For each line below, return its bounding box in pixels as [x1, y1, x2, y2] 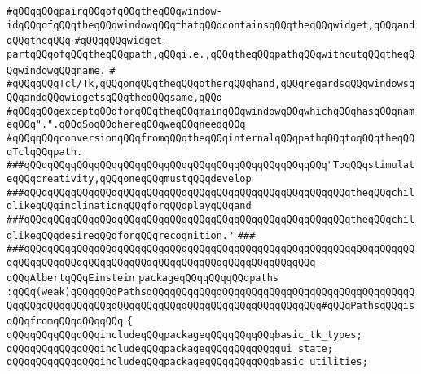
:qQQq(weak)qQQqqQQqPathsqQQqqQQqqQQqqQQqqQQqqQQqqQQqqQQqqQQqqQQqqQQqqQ [7, 286, 415, 298]
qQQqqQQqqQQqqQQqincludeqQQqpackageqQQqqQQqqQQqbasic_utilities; [7, 356, 368, 368]
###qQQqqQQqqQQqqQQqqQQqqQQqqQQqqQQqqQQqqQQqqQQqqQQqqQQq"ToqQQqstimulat [7, 159, 415, 172]
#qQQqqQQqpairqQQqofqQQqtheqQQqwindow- [7, 6, 222, 17]
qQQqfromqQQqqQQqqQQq [7, 315, 124, 328]
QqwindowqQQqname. [7, 64, 106, 76]
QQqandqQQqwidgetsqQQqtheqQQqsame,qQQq [7, 91, 222, 103]
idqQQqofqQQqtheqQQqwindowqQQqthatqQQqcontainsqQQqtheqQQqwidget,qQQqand [7, 19, 415, 31]
